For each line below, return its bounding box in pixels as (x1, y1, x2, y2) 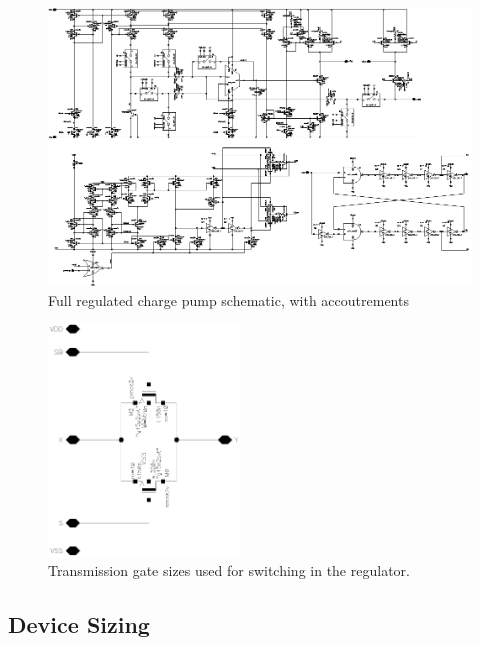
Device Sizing (8, 609, 150, 640)
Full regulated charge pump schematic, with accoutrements (48, 289, 409, 310)
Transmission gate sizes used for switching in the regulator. (48, 560, 410, 581)
